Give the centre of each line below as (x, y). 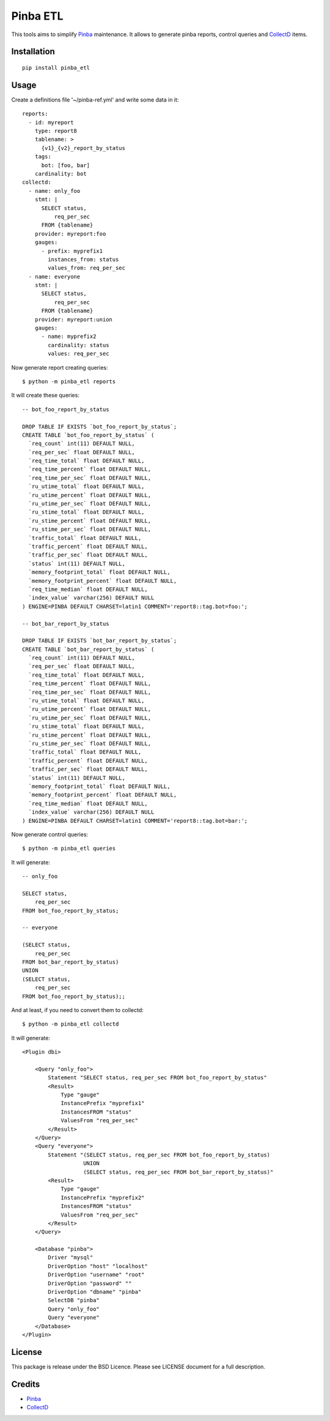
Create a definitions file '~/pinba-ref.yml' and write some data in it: (95, 99)
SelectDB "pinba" (74, 1300)
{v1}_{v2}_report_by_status (83, 148)
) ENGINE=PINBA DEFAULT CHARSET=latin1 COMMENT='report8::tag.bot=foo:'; (135, 606)
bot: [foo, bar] (66, 165)
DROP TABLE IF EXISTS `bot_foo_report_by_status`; (100, 426)
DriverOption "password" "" (90, 1283)
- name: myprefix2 (69, 336)
